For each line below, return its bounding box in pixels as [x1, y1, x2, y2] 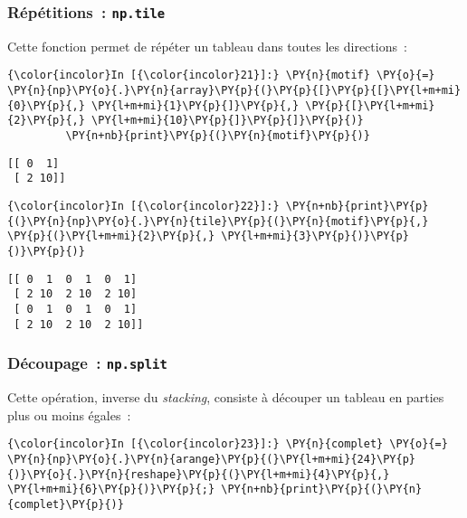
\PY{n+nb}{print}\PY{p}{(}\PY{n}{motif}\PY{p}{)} [65, 129, 370, 142]
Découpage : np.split [7, 352, 167, 374]
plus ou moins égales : [7, 405, 131, 424]
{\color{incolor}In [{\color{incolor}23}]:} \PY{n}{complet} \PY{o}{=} [7, 438, 448, 451]
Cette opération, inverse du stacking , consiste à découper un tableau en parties [7, 388, 444, 406]
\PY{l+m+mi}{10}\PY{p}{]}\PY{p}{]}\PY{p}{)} [91, 114, 364, 127]
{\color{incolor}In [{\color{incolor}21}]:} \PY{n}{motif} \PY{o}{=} [7, 69, 435, 82]
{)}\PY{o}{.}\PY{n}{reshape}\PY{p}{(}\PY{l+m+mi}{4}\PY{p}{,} [7, 467, 390, 481]
